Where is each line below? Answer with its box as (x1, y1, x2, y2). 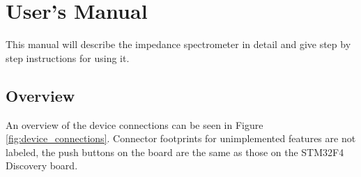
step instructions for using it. (6, 50, 130, 65)
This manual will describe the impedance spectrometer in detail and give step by (6, 37, 351, 52)
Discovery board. (6, 158, 78, 173)
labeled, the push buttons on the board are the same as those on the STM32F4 (6, 144, 344, 159)
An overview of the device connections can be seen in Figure (6, 117, 263, 132)
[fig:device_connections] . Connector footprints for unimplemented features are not (6, 131, 356, 146)
